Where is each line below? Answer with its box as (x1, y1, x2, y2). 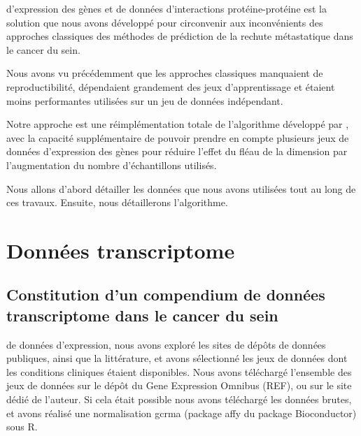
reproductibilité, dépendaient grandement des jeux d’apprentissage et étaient (6, 79, 335, 94)
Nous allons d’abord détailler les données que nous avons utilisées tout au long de (6, 181, 356, 196)
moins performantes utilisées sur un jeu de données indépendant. (6, 93, 283, 108)
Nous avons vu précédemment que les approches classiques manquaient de (6, 66, 323, 80)
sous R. (6, 419, 38, 434)
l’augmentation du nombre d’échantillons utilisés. (6, 157, 217, 172)
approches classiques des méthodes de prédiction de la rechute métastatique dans (6, 29, 353, 43)
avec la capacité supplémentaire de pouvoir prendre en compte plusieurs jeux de (6, 130, 349, 145)
